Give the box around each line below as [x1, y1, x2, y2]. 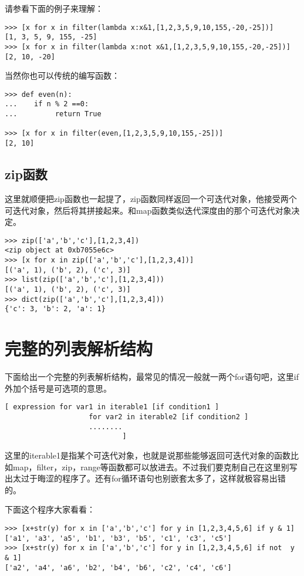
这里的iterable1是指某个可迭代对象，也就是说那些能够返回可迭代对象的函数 [5, 449, 291, 461]
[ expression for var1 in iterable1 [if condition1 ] [5, 403, 219, 412]
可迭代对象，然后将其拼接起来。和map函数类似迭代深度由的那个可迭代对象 [5, 204, 292, 216]
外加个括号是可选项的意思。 [5, 382, 112, 394]
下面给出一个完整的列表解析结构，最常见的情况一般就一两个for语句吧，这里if [5, 370, 299, 383]
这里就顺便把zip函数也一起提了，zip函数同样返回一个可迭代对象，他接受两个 [5, 192, 297, 204]
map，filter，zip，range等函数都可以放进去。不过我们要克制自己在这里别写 [12, 460, 298, 473]
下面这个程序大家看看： [5, 503, 95, 516]
